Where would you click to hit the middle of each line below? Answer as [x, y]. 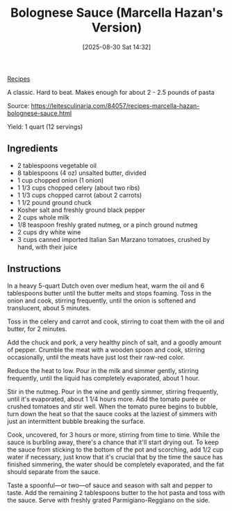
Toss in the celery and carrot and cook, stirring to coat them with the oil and [116, 321]
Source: [18, 105]
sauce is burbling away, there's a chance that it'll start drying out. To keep [113, 442]
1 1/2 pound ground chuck [54, 202]
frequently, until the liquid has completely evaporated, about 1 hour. [103, 378]
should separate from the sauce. [54, 471]
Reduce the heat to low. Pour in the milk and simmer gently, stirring [103, 370]
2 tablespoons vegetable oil [57, 165]
